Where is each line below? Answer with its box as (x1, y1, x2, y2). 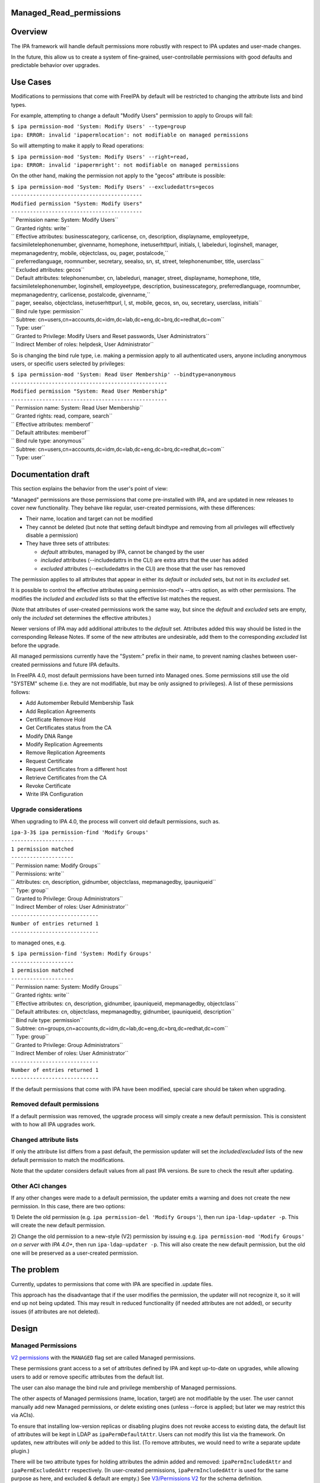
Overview (11, 27, 48, 37)
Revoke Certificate (25, 782, 71, 790)
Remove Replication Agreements (25, 749, 106, 756)
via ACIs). (11, 1412, 35, 1419)
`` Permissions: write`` (11, 870, 65, 877)
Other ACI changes (11, 1182, 67, 1190)
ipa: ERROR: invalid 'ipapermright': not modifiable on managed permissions (11, 161, 239, 168)
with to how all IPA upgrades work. (11, 1121, 96, 1128)
